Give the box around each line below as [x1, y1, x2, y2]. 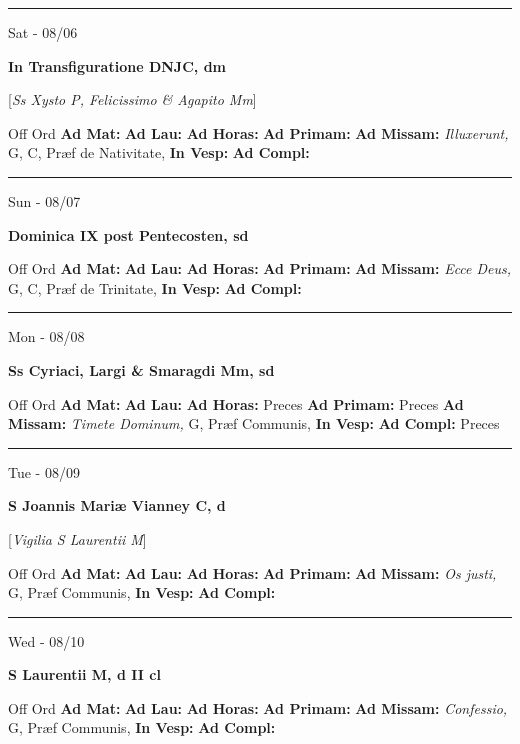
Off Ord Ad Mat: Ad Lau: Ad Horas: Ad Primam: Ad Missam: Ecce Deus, [8, 258, 512, 279]
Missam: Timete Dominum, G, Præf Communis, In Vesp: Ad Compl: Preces [8, 413, 500, 434]
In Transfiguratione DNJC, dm [8, 55, 226, 76]
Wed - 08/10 [8, 630, 85, 651]
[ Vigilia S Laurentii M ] [8, 528, 147, 549]
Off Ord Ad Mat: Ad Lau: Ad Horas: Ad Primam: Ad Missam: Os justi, [8, 562, 497, 583]
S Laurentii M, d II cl [8, 664, 161, 685]
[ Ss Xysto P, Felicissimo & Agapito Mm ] [8, 89, 257, 110]
